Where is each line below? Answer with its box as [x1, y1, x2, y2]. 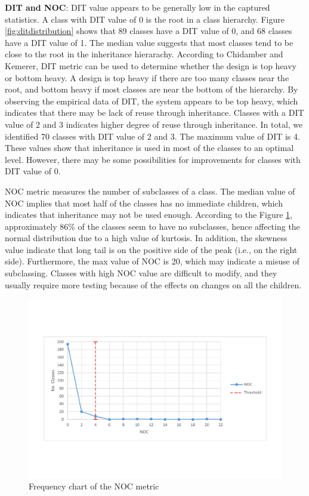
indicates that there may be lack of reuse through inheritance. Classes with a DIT [5, 106, 304, 119]
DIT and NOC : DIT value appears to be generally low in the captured [5, 1, 270, 13]
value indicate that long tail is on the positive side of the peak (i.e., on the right [5, 243, 298, 255]
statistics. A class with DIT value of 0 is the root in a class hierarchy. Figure [5, 13, 285, 25]
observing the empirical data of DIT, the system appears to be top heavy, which [5, 94, 298, 107]
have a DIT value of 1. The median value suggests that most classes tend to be [5, 36, 293, 48]
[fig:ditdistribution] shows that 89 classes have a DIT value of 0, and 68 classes [5, 24, 292, 37]
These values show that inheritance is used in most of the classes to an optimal [5, 141, 294, 154]
